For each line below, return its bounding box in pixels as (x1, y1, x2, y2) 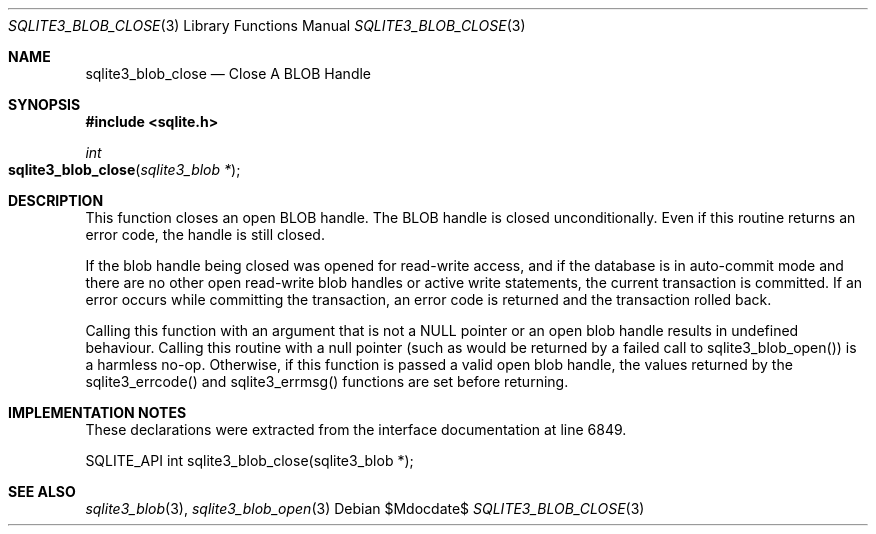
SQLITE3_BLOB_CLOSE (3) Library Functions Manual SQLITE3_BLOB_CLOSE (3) (8, 17, 526, 34)
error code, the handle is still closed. (85, 226, 325, 243)
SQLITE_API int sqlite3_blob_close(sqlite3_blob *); (85, 452, 414, 469)
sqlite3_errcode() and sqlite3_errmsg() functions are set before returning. (85, 373, 569, 390)
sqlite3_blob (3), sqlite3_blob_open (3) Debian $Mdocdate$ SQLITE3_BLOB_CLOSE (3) (85, 500, 645, 517)
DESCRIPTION (8, 192, 104, 209)
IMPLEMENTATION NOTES (8, 404, 187, 421)
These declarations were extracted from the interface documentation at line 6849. (85, 421, 627, 438)
